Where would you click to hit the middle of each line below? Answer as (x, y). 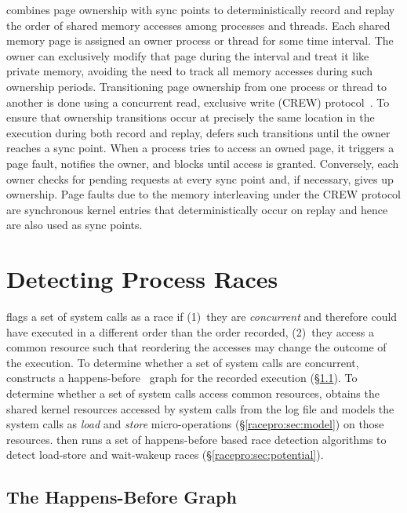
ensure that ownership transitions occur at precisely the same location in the (191, 117)
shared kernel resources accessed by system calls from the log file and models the (200, 408)
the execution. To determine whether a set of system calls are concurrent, (183, 362)
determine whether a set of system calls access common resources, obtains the (193, 393)
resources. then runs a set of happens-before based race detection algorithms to (196, 439)
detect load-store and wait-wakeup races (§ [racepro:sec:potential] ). (165, 455)
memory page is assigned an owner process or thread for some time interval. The (200, 40)
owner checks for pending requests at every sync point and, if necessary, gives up (200, 178)
